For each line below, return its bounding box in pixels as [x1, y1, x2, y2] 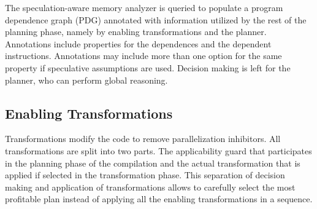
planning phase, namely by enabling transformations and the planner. [5, 25, 267, 38]
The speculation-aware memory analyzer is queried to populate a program [5, 1, 283, 14]
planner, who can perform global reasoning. [5, 73, 168, 86]
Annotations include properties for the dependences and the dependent [5, 37, 272, 50]
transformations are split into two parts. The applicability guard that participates [5, 144, 312, 157]
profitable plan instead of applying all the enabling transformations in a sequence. [5, 192, 313, 205]
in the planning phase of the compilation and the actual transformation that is [5, 156, 300, 169]
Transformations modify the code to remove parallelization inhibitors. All [5, 132, 281, 145]
